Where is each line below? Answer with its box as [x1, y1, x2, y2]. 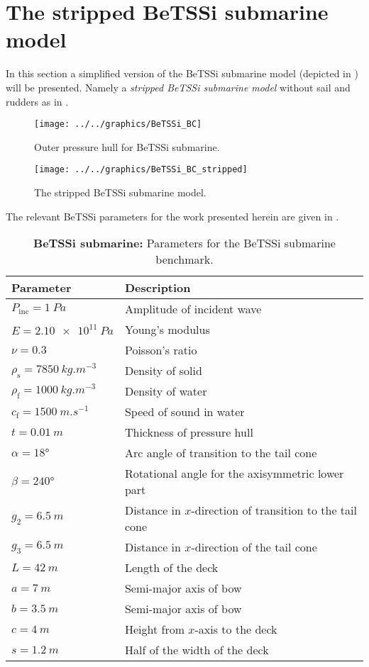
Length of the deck [124, 559, 219, 576]
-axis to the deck [194, 621, 277, 638]
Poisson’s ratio [124, 342, 197, 359]
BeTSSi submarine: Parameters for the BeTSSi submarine [33, 235, 336, 252]
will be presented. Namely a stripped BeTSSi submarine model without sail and [6, 79, 351, 94]
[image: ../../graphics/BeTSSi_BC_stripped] [34, 164, 248, 175]
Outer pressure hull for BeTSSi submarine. [34, 139, 220, 154]
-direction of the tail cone [191, 539, 317, 556]
